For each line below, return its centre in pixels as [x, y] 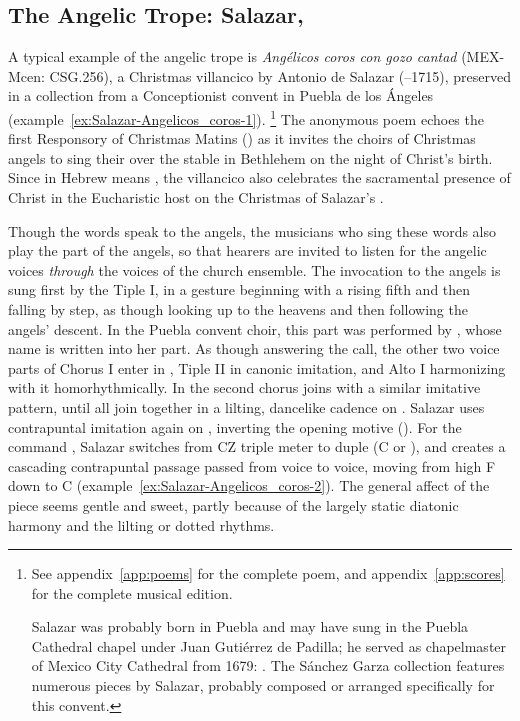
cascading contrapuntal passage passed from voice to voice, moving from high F [252, 465]
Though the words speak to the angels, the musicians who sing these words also [252, 230]
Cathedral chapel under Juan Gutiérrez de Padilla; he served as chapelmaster [269, 645]
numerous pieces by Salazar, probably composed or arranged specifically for [263, 685]
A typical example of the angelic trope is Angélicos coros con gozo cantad [232, 56]
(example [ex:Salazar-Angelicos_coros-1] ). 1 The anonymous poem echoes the [246, 117]
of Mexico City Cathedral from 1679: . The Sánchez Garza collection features [268, 665]
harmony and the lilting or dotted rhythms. [141, 524]
